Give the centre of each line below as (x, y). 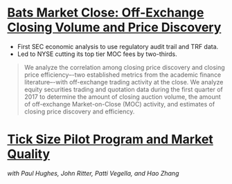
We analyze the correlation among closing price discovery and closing (124, 67)
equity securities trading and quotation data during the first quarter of (124, 89)
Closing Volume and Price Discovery (114, 27)
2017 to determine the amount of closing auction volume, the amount (123, 96)
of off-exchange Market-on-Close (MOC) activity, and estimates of (119, 104)
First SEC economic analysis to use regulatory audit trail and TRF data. (118, 46)
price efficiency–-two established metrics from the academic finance (123, 75)
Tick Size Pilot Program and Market (110, 139)
